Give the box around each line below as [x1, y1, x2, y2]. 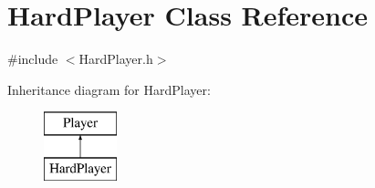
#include [7, 49, 58, 68]
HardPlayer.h [78, 49, 153, 68]
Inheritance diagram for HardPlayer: [7, 79, 211, 99]
